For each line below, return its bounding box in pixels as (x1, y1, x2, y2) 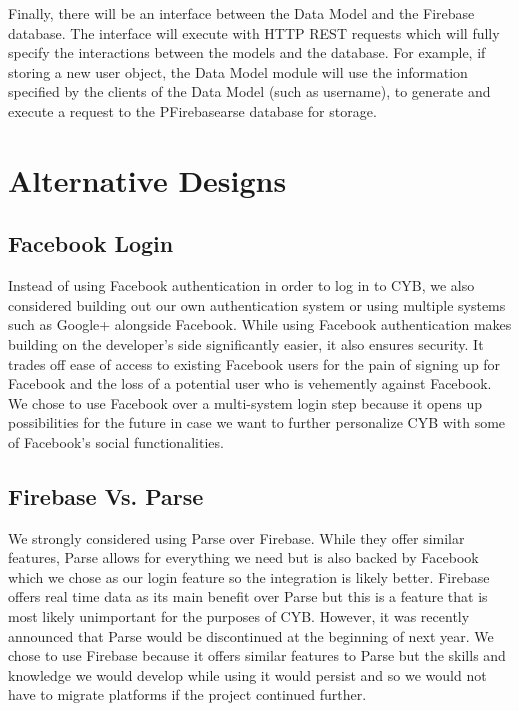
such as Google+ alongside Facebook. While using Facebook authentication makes (8, 314, 512, 335)
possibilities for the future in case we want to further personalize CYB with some (8, 412, 506, 433)
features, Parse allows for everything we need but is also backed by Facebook (8, 547, 479, 568)
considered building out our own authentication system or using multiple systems (8, 294, 506, 315)
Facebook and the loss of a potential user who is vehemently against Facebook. (8, 373, 492, 394)
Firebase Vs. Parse (8, 480, 204, 511)
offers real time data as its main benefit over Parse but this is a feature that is (8, 586, 488, 607)
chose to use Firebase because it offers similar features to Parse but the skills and (8, 645, 506, 666)
